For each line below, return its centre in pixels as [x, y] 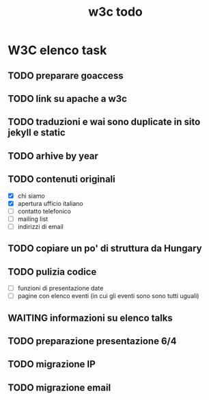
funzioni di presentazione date [60, 289]
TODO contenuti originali [61, 179]
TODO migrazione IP [52, 364]
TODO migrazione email [59, 387]
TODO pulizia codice [52, 272]
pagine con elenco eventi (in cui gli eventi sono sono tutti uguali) [108, 296]
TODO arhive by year [53, 156]
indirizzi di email [40, 226]
